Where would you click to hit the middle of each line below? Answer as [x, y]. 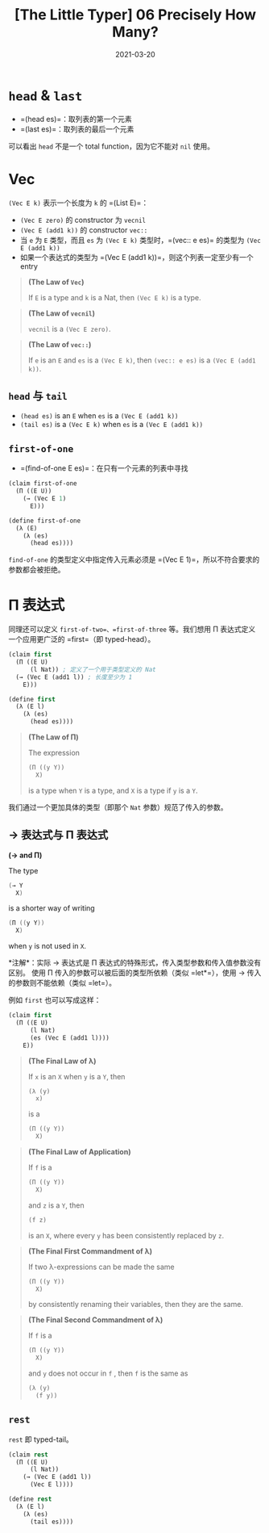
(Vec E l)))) [52, 1485]
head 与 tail [38, 396]
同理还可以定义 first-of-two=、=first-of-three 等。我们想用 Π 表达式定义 [132, 629]
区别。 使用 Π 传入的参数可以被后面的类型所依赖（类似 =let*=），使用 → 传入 [135, 973]
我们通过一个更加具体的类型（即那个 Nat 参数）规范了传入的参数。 [118, 807]
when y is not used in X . [48, 946]
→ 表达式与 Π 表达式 [58, 835]
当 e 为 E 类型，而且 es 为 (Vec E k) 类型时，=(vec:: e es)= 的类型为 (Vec [141, 240]
